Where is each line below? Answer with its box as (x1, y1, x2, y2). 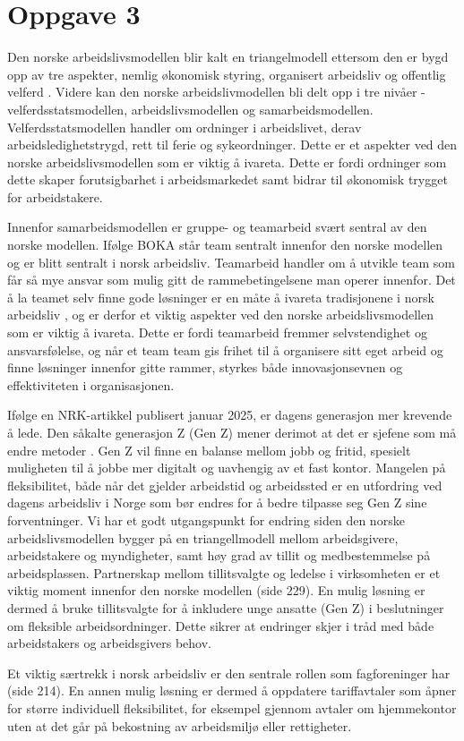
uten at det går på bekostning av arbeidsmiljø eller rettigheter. (7, 716, 352, 735)
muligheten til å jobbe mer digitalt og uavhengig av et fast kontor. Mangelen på (7, 458, 446, 477)
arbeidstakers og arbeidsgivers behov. (7, 634, 211, 652)
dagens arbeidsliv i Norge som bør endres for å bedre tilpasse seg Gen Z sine (7, 493, 427, 512)
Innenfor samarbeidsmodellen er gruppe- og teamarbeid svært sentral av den (7, 217, 427, 236)
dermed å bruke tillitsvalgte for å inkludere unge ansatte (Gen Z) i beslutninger (7, 598, 444, 617)
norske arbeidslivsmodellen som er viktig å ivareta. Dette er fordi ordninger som (7, 152, 447, 171)
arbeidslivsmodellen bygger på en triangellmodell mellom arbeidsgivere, (7, 528, 399, 547)
